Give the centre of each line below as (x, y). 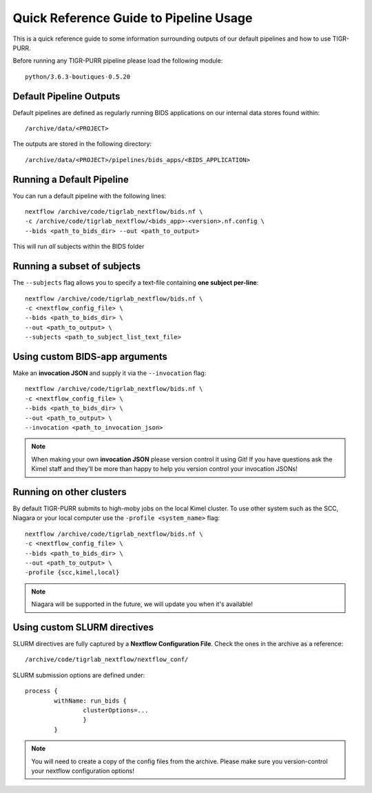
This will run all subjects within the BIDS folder (79, 247)
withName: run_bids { (91, 701)
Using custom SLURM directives (83, 627)
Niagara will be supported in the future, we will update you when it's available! (142, 604)
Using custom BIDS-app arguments (90, 356)
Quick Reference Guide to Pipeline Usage (133, 18)
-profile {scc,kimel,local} (72, 573)
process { (41, 691)
